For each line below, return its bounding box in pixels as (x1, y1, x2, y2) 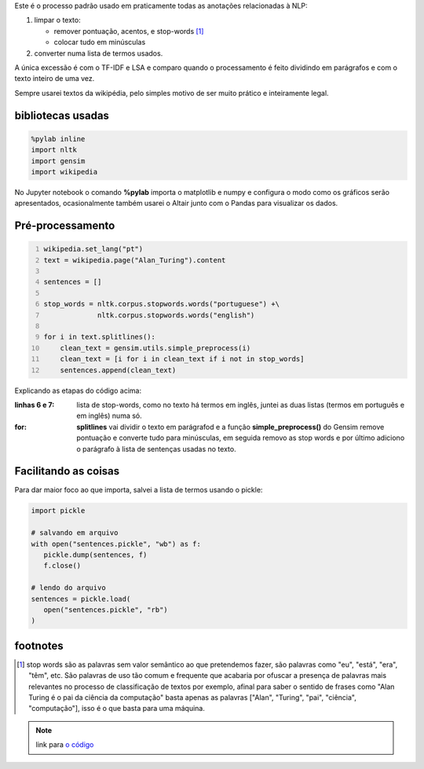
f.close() (43, 562, 82, 570)
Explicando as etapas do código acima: (14, 386, 141, 395)
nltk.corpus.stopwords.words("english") (97, 310, 255, 320)
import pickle (31, 507, 86, 515)
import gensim (31, 156, 86, 165)
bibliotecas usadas (14, 108, 110, 122)
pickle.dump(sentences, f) (43, 550, 148, 559)
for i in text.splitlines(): (43, 332, 156, 342)
